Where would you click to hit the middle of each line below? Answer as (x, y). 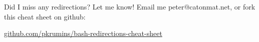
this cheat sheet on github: (45, 16)
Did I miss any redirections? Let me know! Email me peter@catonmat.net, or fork (130, 6)
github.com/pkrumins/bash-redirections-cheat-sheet (83, 33)
